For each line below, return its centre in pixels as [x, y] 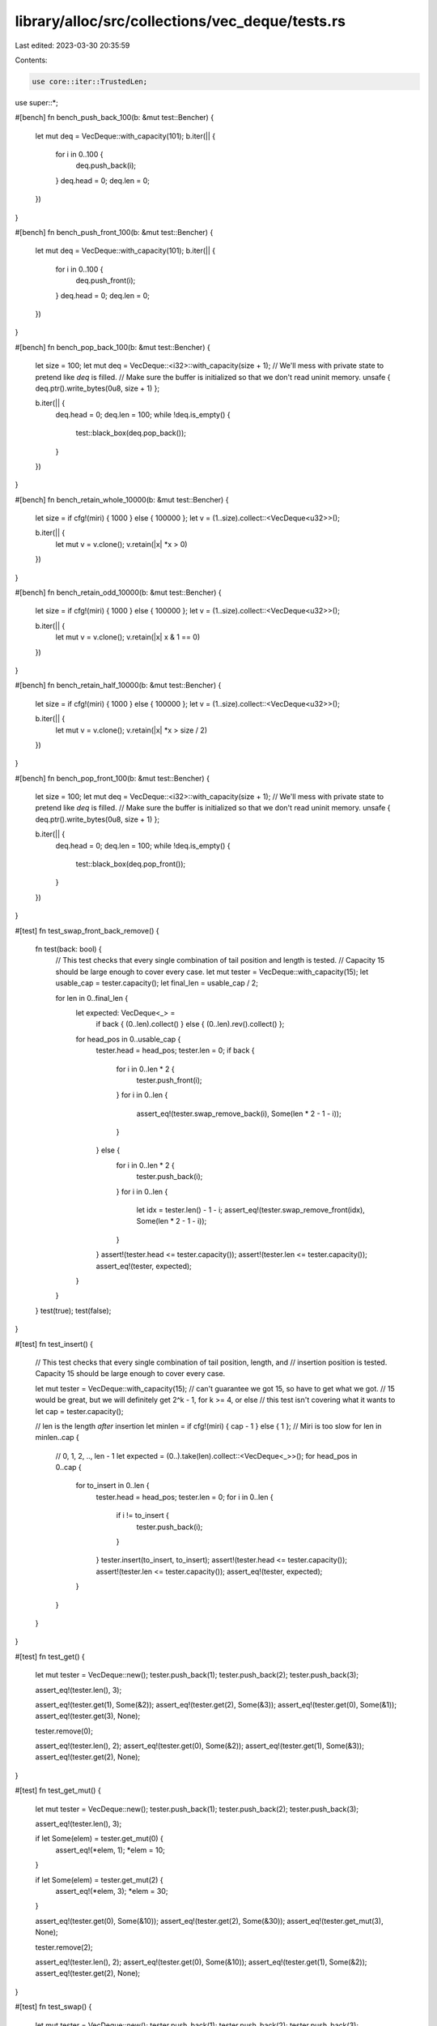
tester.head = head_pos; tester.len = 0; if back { [175, 1050]
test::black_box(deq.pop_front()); [131, 864]
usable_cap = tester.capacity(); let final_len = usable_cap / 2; [157, 983]
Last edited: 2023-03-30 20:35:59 [72, 45]
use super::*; [36, 102]
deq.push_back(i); [106, 165]
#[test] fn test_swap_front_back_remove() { [87, 930]
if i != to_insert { [142, 1515]
